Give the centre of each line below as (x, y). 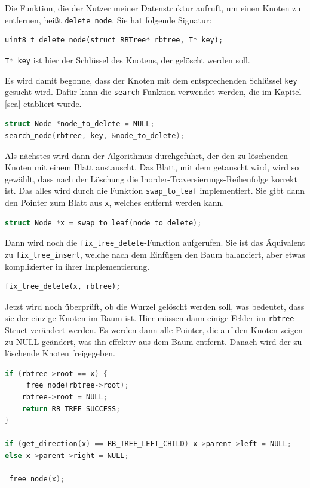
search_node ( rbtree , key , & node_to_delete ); (95, 136)
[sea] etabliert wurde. (43, 103)
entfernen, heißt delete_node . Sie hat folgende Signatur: (108, 19)
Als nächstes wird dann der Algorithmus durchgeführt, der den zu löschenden (146, 155)
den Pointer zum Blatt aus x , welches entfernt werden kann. (115, 202)
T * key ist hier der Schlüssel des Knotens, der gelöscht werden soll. (128, 60)
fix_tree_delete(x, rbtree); (63, 287)
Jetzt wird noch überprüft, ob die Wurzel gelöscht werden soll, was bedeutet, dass (155, 306)
